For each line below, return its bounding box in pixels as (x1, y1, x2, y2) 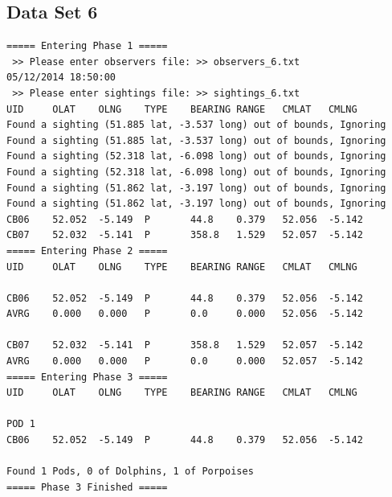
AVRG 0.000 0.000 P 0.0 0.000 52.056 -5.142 (6, 308, 363, 320)
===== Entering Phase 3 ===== (6, 371, 168, 383)
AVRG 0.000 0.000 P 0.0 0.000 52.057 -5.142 (6, 355, 363, 368)
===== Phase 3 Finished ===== (6, 481, 168, 493)
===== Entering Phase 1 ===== (6, 40, 168, 52)
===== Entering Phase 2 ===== (6, 244, 168, 257)
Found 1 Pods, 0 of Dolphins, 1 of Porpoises (6, 466, 254, 478)
